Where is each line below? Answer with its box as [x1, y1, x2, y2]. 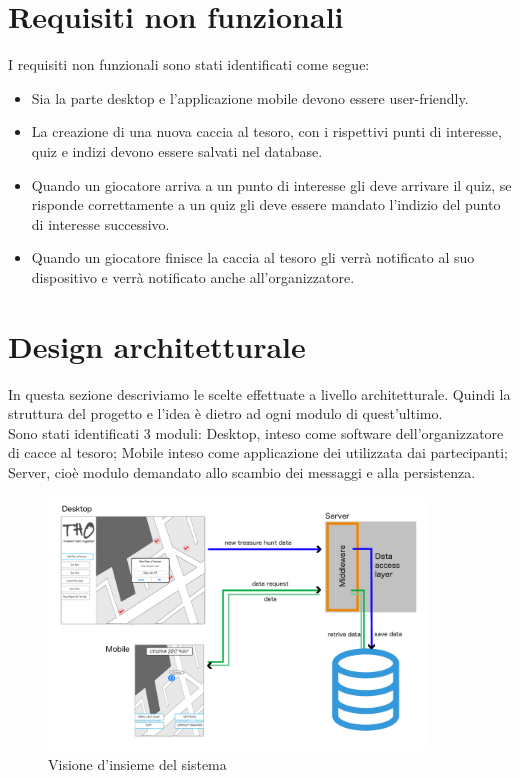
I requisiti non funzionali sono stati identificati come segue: [8, 54, 370, 75]
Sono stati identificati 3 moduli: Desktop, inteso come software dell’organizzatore [8, 422, 504, 443]
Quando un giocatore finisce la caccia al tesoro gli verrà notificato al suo [31, 247, 475, 268]
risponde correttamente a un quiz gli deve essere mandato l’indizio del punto [31, 194, 501, 215]
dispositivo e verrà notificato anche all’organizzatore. [31, 266, 355, 287]
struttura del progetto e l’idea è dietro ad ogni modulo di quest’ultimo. [8, 403, 443, 424]
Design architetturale [8, 325, 306, 366]
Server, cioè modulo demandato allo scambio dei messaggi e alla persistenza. [8, 461, 476, 482]
